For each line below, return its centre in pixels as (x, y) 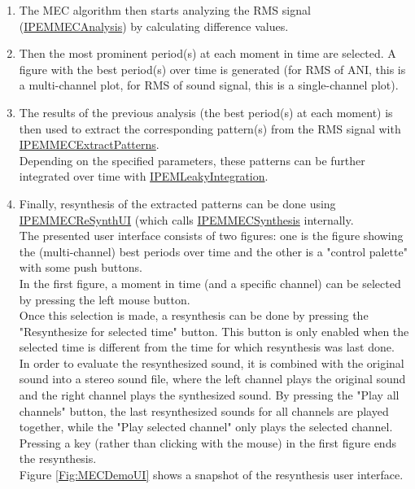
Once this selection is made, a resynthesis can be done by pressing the (194, 315)
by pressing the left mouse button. (105, 299)
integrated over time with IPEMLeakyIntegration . (144, 176)
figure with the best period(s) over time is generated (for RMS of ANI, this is (212, 69)
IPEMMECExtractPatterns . (89, 144)
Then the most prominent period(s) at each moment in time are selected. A (207, 53)
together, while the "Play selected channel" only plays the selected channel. (206, 427)
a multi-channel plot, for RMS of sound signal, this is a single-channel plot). (209, 85)
